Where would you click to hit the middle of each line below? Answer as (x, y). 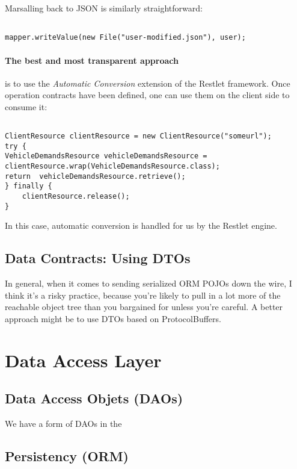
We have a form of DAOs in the (63, 424)
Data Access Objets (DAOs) (94, 398)
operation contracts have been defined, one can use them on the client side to (147, 95)
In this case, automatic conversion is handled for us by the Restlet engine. (141, 225)
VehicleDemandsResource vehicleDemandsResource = (106, 156)
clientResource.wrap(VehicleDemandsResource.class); (112, 166)
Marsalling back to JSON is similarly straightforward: (104, 8)
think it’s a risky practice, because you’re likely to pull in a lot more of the (143, 295)
